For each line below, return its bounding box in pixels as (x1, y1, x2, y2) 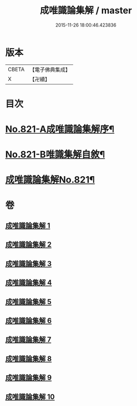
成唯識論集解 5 (5, 297, 52, 306)
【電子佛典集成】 (29, 66, 71, 73)
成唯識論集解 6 (5, 316, 52, 325)
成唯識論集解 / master (40, 5, 132, 16)
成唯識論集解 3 (5, 259, 52, 268)
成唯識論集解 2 (5, 240, 52, 249)
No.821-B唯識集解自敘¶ (5, 149, 105, 160)
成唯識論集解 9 (5, 373, 52, 382)
